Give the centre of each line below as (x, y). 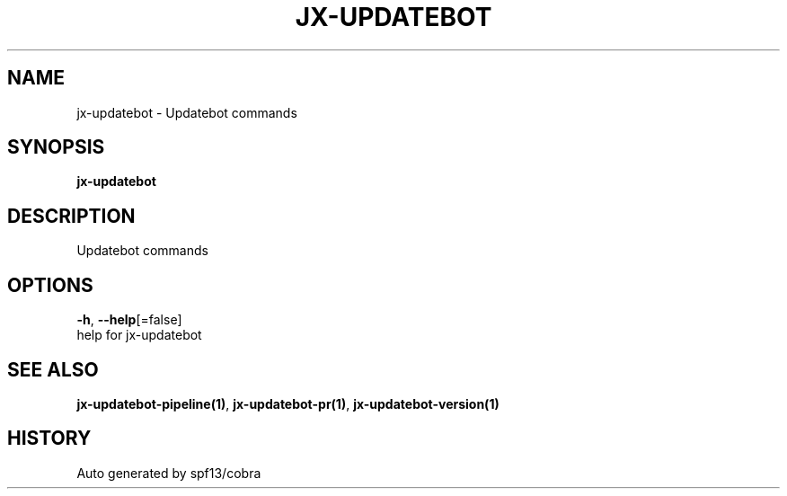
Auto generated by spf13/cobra (169, 473)
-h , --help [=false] (129, 320)
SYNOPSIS (56, 147)
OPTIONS (50, 285)
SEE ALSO (53, 369)
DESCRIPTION (71, 216)
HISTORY (49, 438)
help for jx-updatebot (139, 335)
